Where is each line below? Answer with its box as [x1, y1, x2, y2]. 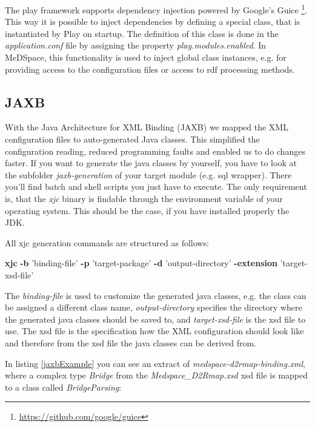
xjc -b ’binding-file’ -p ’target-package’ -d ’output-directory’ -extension [5, 257, 277, 269]
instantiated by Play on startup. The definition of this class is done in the [5, 27, 279, 39]
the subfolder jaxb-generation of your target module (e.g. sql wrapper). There [5, 168, 292, 181]
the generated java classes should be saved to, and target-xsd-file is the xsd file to [5, 312, 306, 325]
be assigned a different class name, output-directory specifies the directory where [5, 301, 302, 314]
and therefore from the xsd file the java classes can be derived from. [5, 336, 257, 349]
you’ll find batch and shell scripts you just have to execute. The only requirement [5, 180, 307, 193]
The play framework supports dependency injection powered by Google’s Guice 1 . [5, 2, 308, 16]
